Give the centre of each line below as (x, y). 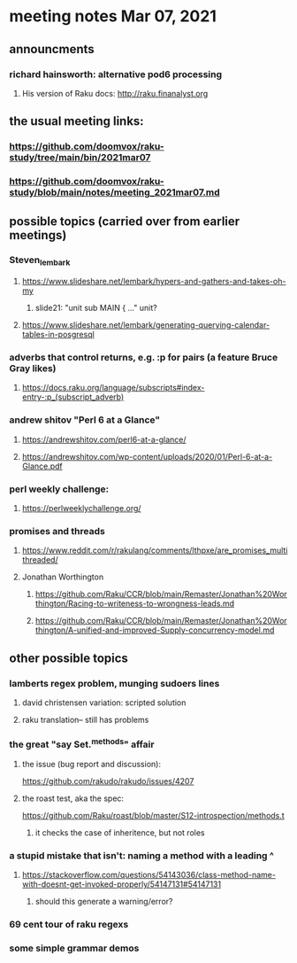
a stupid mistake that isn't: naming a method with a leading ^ (142, 855)
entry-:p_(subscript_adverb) (73, 397)
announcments (52, 49)
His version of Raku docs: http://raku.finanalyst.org (115, 93)
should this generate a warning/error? (104, 901)
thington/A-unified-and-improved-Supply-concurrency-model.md (155, 630)
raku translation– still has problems (85, 719)
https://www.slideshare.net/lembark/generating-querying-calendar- (146, 325)
